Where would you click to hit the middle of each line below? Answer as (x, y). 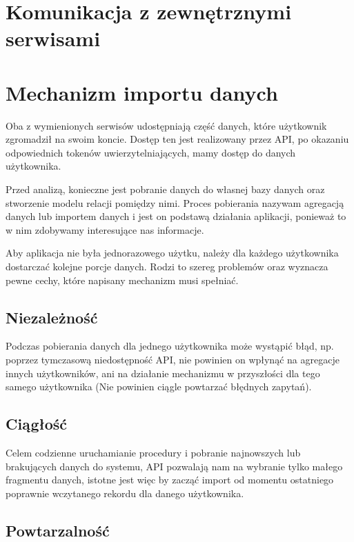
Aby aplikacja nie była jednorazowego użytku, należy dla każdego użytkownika (172, 253)
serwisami (53, 38)
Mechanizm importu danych (142, 92)
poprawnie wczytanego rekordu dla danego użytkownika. (125, 493)
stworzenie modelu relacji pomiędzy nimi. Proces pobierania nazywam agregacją (175, 202)
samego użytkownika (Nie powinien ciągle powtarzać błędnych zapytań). (159, 387)
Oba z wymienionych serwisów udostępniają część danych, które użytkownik (166, 125)
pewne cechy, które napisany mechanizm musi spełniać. (122, 280)
